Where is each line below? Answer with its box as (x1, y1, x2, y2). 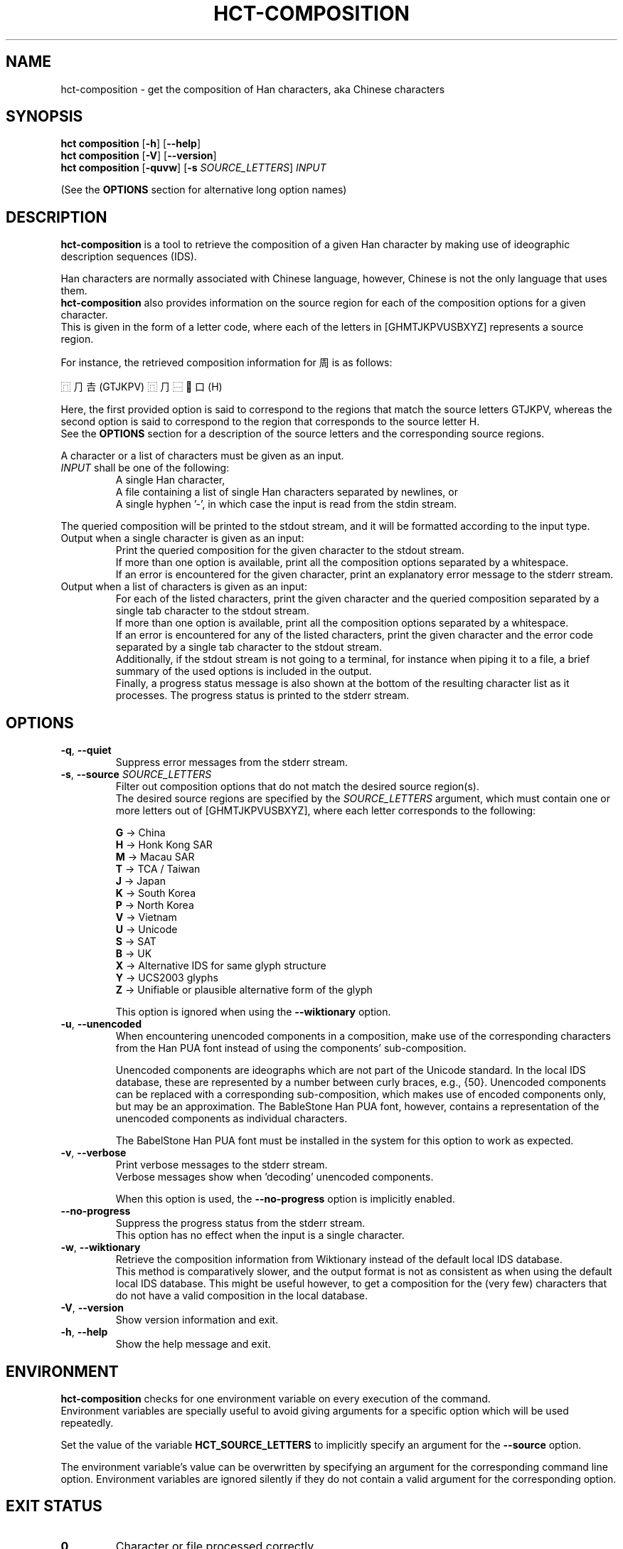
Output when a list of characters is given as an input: (60, 580, 307, 593)
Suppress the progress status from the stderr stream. (115, 1217, 366, 1230)
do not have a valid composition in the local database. (115, 1289, 368, 1302)
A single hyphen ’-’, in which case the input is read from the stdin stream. (115, 498, 457, 511)
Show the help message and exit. (115, 1338, 271, 1351)
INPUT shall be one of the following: (60, 462, 230, 474)
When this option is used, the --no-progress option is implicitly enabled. (115, 1193, 455, 1205)
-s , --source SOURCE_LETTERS (60, 768, 212, 781)
